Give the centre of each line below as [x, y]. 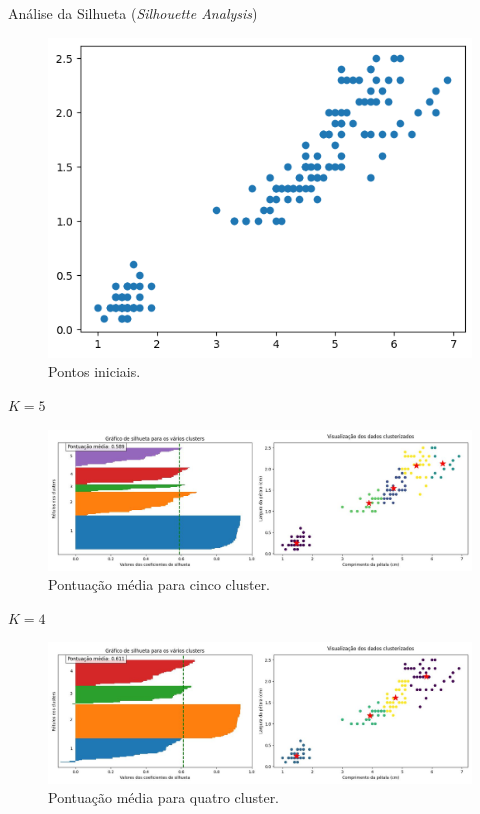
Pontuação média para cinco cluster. [159, 584]
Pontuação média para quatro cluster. [164, 797]
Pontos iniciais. [94, 371]
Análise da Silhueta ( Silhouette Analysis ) [133, 13]
